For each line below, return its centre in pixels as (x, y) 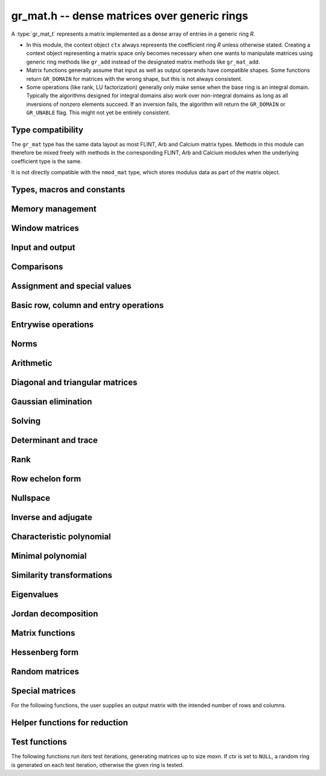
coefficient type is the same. (46, 161)
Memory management (54, 209)
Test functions (39, 742)
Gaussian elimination (52, 402)
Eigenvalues (35, 595)
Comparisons (37, 267)
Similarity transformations (62, 575)
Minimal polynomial (49, 556)
